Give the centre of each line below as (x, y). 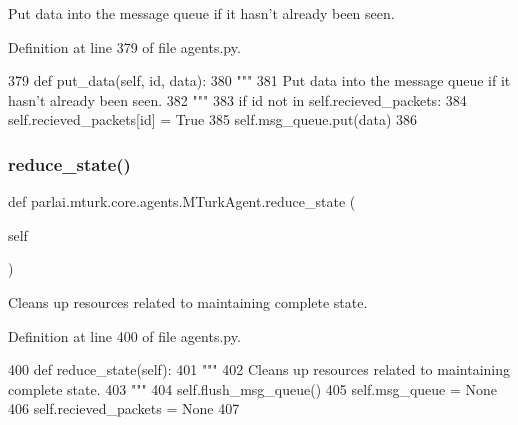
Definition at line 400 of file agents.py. (124, 335)
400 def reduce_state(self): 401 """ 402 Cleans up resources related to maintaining (259, 369)
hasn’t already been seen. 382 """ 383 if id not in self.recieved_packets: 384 (237, 99)
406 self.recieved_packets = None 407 (124, 408)
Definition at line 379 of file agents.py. (124, 46)
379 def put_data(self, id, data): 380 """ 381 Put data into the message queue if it (259, 80)
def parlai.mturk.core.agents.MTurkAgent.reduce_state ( (182, 201)
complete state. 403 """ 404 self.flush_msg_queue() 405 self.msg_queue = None (253, 388)
